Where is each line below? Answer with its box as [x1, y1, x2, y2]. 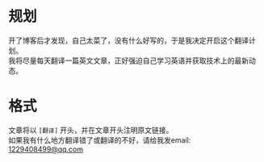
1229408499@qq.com [8, 144, 83, 154]
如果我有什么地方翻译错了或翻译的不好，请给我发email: [8, 135, 191, 145]
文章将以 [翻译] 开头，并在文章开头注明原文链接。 [8, 125, 174, 135]
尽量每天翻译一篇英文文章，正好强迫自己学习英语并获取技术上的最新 [22, 56, 249, 65]
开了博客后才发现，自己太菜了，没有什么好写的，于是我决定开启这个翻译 [8, 35, 249, 45]
